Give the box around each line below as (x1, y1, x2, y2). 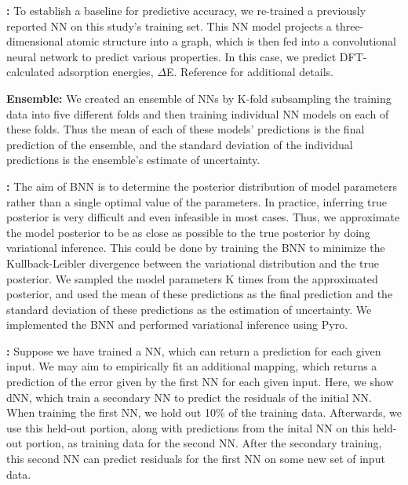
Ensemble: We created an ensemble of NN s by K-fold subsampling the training (6, 89, 392, 106)
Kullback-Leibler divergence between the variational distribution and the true (6, 254, 379, 271)
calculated (6, 64, 55, 80)
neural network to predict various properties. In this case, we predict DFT (6, 48, 363, 64)
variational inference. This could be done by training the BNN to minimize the (6, 239, 385, 256)
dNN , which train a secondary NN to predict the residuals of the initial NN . (6, 388, 372, 405)
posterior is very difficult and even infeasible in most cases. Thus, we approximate (6, 209, 400, 225)
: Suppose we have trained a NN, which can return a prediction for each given (6, 342, 381, 359)
